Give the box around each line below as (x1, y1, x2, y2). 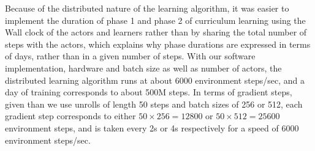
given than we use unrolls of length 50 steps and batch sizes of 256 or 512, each (5, 97, 303, 110)
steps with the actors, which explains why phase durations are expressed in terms (5, 37, 311, 50)
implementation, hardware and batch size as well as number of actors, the (5, 61, 282, 74)
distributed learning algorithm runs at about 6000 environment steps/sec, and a (5, 73, 305, 86)
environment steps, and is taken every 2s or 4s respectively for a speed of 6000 (5, 121, 299, 134)
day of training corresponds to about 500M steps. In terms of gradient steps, (5, 86, 292, 98)
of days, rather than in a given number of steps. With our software (5, 50, 256, 62)
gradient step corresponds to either (5, 109, 136, 122)
